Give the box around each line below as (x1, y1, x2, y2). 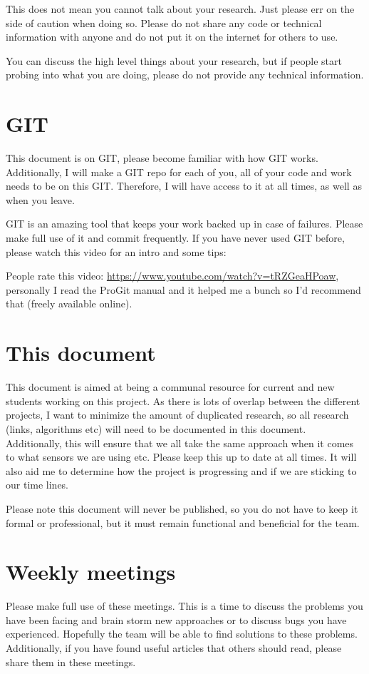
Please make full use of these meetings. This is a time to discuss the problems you (6, 598, 363, 613)
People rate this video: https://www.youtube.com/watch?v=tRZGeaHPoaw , (6, 268, 339, 283)
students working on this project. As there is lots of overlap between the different (6, 393, 360, 408)
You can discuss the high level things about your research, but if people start (6, 53, 342, 68)
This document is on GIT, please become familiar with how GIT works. (6, 150, 318, 165)
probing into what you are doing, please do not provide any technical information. (6, 67, 364, 82)
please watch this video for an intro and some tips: (6, 244, 227, 259)
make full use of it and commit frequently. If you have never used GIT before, (6, 230, 345, 245)
